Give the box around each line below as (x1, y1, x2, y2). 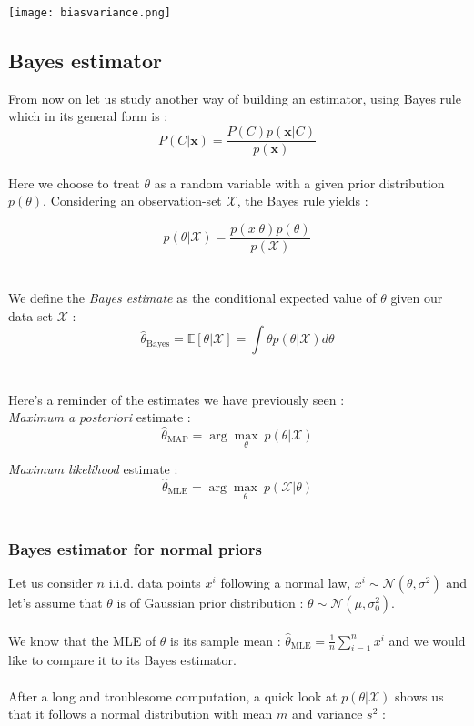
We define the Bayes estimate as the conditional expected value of (8, 288, 377, 308)
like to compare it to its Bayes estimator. (8, 650, 237, 670)
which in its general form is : (8, 106, 168, 126)
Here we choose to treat (8, 173, 140, 192)
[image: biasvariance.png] (8, 6, 171, 19)
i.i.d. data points (108, 572, 201, 591)
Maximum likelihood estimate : (8, 459, 178, 479)
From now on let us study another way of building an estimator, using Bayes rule (8, 88, 461, 107)
